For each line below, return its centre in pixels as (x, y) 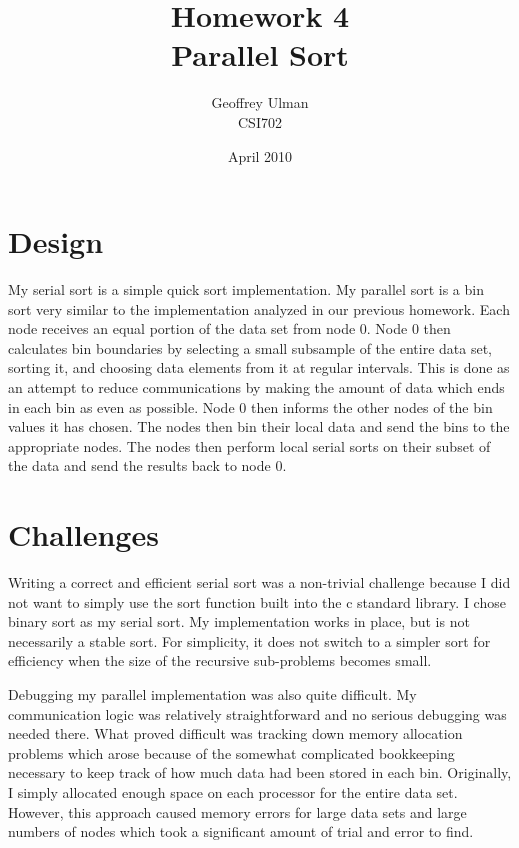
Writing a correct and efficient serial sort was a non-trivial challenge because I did (259, 582)
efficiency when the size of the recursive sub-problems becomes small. (220, 660)
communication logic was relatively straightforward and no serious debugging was (257, 713)
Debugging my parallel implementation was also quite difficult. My (212, 694)
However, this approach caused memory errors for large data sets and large (237, 811)
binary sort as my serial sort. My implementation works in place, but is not (239, 621)
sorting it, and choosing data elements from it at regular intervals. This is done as (259, 367)
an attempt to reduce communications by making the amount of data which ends (256, 387)
